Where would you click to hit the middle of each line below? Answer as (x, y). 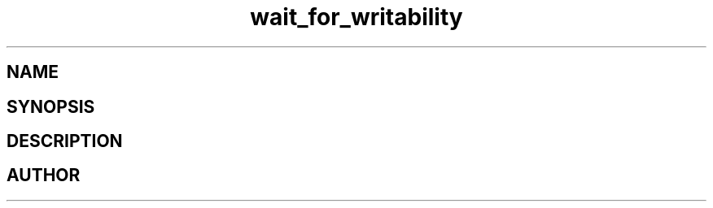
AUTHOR (44, 175)
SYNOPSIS (51, 106)
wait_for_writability (356, 17)
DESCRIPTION (65, 141)
